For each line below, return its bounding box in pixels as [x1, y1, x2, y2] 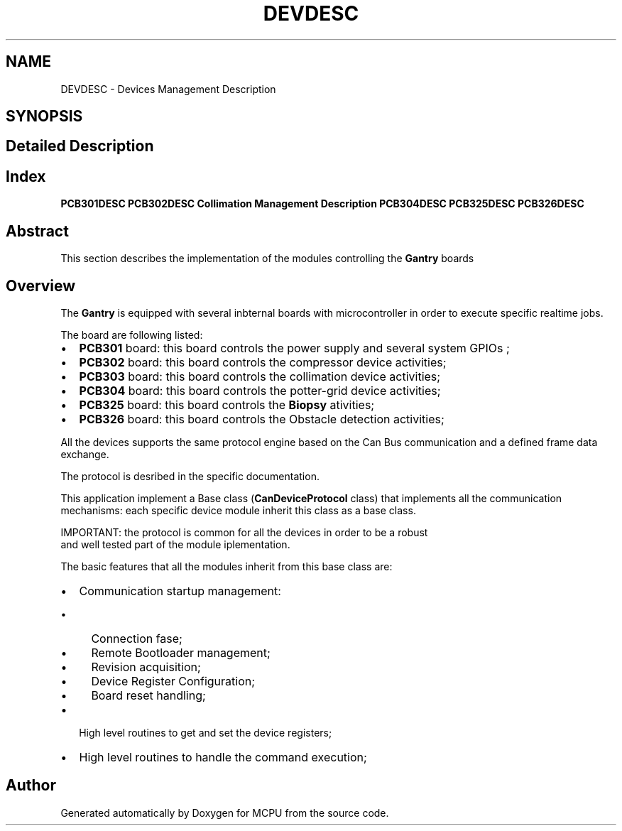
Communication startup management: [79, 583, 281, 598]
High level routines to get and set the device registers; [79, 726, 332, 739]
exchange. [60, 447, 109, 460]
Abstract [6, 222, 69, 240]
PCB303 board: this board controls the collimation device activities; [79, 369, 441, 384]
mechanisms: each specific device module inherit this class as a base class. [60, 504, 416, 516]
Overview [6, 276, 76, 295]
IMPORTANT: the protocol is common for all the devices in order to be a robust [60, 526, 428, 538]
